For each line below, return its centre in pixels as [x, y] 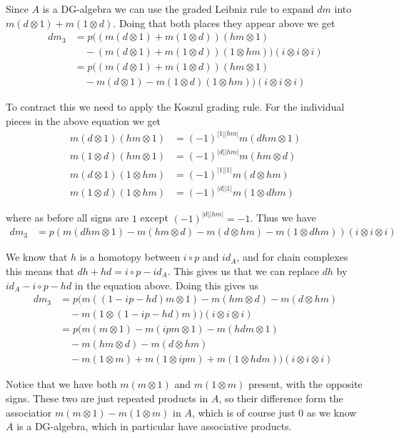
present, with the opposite [305, 384]
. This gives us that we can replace [243, 271]
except [154, 218]
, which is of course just [243, 412]
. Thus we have [283, 218]
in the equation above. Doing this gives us [166, 285]
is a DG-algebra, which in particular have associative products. [154, 426]
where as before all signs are [67, 218]
